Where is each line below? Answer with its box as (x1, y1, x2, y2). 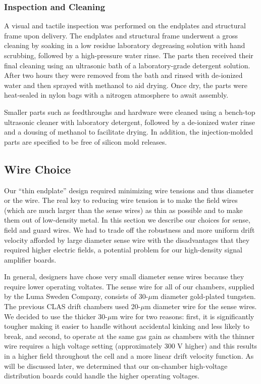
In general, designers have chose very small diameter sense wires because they (4, 271, 244, 282)
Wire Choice (4, 161, 71, 177)
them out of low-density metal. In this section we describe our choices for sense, (4, 215, 250, 225)
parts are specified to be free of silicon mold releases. (4, 136, 167, 147)
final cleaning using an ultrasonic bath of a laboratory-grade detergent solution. (4, 60, 250, 70)
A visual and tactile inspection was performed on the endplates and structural (4, 20, 246, 31)
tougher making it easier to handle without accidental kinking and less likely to (4, 321, 250, 331)
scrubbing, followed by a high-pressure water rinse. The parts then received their (4, 50, 253, 60)
